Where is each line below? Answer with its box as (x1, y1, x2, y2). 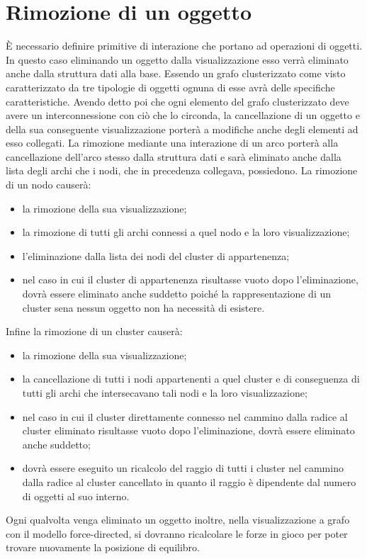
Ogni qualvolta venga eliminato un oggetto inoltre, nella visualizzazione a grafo (6, 512, 350, 527)
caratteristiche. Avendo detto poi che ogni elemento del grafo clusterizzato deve (6, 94, 349, 108)
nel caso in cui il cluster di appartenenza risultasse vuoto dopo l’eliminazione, (22, 272, 358, 287)
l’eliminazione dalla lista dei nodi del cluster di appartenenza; (22, 248, 290, 263)
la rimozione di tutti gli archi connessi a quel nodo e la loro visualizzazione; (22, 225, 350, 239)
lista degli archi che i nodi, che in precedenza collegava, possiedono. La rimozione (6, 163, 358, 178)
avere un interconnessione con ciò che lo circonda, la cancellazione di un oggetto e (6, 108, 360, 123)
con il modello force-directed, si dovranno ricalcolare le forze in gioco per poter (6, 526, 348, 541)
